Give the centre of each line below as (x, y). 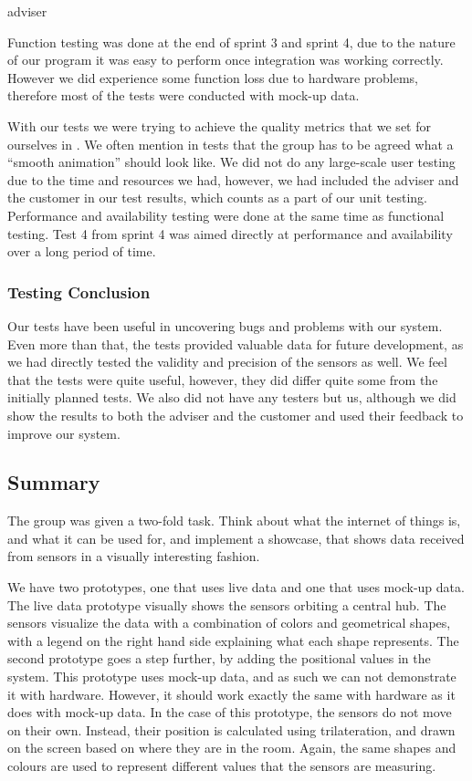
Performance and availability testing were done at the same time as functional (226, 215)
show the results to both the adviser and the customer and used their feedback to (236, 415)
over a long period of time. (82, 251)
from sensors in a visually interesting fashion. (134, 556)
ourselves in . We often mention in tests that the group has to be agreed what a (231, 144)
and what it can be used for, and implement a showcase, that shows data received (236, 538)
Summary (54, 482)
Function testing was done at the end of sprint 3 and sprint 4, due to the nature (231, 42)
